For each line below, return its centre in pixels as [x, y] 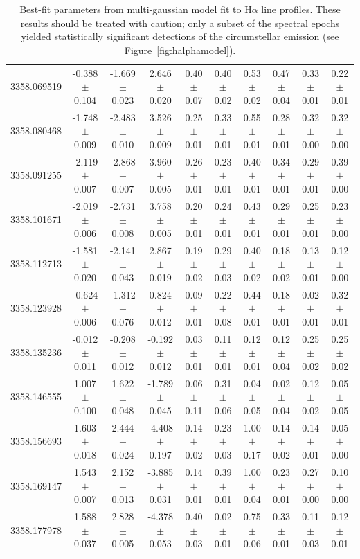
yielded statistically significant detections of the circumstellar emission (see [180, 36]
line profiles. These [301, 9]
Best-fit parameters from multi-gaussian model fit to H [136, 9]
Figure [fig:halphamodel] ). [180, 50]
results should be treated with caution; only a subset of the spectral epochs [180, 23]
